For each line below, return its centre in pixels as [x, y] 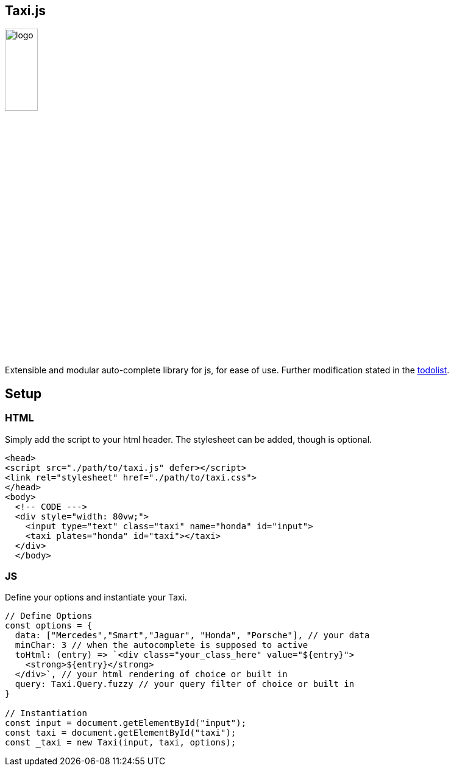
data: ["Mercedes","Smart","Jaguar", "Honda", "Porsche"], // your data [192, 635]
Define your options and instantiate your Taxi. [96, 597]
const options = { [49, 626]
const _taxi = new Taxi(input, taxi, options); [121, 743]
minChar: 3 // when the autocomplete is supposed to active [161, 645]
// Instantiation [46, 713]
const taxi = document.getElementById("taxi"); [121, 733]
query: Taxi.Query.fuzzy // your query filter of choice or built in [185, 684]
